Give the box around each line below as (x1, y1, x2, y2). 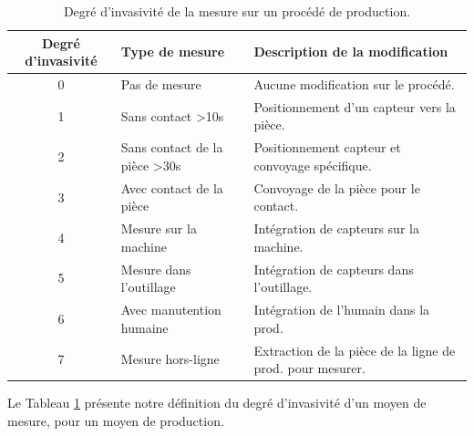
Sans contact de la (120, 138, 223, 157)
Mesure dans (120, 259, 191, 278)
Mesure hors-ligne (120, 349, 220, 369)
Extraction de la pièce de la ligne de (253, 340, 456, 359)
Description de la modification (253, 42, 448, 61)
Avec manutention (120, 300, 222, 319)
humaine (120, 317, 169, 337)
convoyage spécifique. (253, 155, 372, 174)
